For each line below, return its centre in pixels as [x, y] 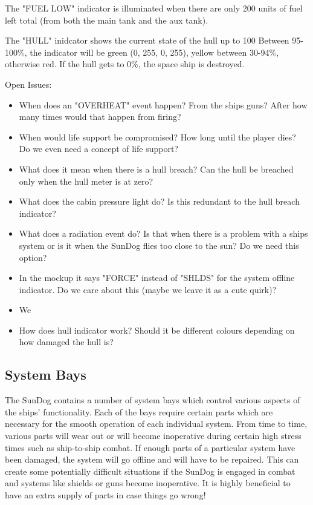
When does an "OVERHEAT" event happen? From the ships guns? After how [163, 104]
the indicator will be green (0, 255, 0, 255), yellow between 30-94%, [154, 52]
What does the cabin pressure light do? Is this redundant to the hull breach [159, 201]
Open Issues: [28, 84]
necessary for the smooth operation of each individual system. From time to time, [156, 424]
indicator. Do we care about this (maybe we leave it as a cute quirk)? [148, 289]
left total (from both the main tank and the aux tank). [107, 20]
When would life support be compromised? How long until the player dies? [157, 137]
